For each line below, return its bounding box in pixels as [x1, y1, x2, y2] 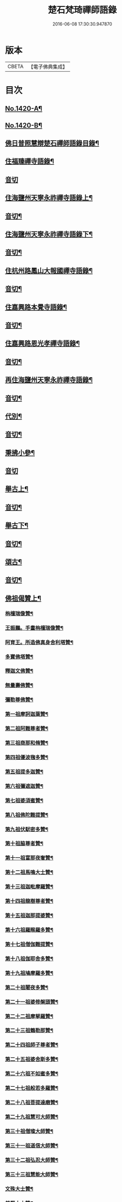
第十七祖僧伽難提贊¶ [5, 941, 54, 947]
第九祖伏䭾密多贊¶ [5, 826, 49, 833]
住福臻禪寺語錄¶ [5, 157, 54, 166]
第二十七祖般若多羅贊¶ [5, 1085, 59, 1092]
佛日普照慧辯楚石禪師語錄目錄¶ [5, 139, 99, 148]
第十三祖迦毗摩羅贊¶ [5, 883, 54, 890]
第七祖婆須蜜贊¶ [5, 797, 44, 804]
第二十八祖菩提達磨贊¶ [5, 1099, 59, 1106]
